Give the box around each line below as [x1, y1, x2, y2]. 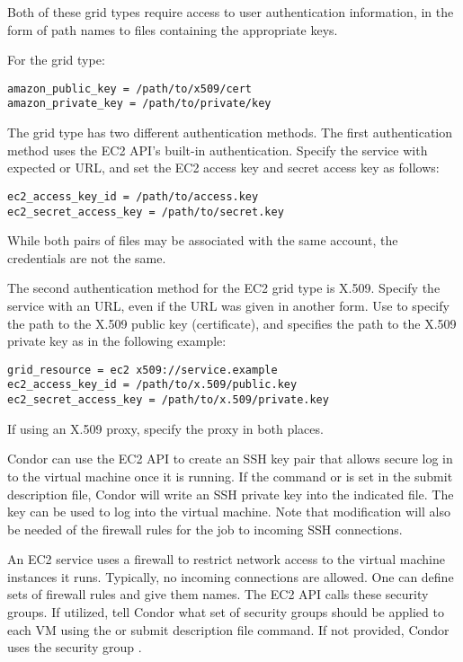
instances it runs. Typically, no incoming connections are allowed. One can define [7, 567, 454, 586]
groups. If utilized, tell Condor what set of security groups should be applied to [7, 603, 444, 622]
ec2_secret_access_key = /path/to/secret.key [7, 205, 284, 218]
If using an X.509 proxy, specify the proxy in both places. [7, 419, 324, 437]
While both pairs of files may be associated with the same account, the [7, 231, 398, 250]
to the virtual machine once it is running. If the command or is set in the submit [7, 466, 453, 485]
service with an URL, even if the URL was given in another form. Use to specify [7, 296, 450, 314]
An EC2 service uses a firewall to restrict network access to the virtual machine [7, 550, 445, 569]
